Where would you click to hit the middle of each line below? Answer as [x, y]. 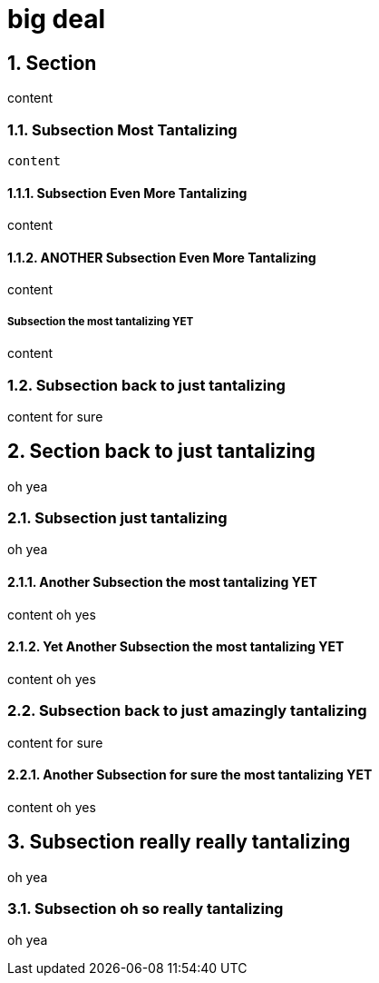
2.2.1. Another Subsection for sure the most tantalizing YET [190, 775]
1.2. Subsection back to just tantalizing [146, 385]
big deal [57, 19]
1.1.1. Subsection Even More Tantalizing [127, 193]
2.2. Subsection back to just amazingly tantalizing [187, 711]
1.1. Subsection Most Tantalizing [122, 129]
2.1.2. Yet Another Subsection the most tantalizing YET [176, 647]
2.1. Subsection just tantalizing [117, 518]
